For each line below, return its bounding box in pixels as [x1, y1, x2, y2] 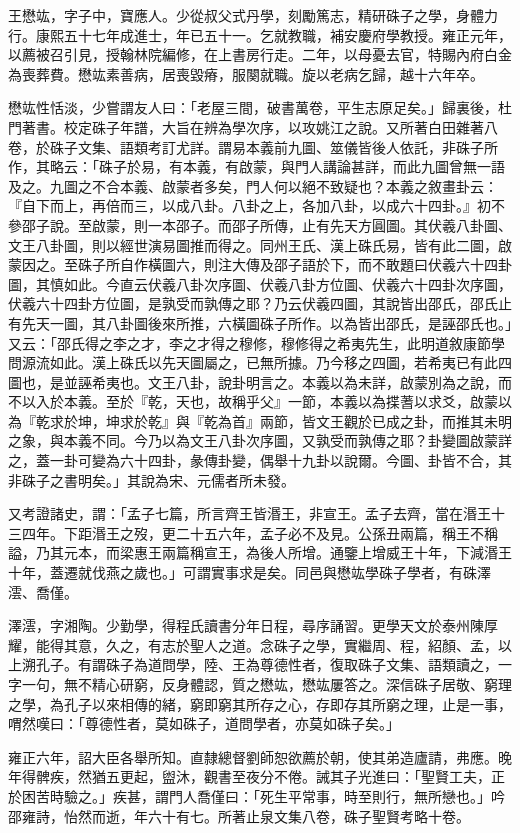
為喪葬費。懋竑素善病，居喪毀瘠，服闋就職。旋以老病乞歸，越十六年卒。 [8, 63, 484, 84]
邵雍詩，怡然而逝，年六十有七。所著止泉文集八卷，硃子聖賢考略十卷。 [8, 805, 470, 826]
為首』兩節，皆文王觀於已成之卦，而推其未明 [217, 410, 512, 431]
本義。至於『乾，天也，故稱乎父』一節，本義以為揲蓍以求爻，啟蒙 [63, 391, 498, 412]
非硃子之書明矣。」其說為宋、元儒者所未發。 [8, 469, 295, 490]
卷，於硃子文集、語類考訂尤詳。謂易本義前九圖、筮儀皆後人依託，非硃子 [8, 136, 484, 157]
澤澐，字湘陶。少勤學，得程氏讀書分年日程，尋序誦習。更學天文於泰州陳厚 [8, 615, 498, 636]
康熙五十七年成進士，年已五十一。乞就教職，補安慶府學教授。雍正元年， [35, 24, 512, 45]
